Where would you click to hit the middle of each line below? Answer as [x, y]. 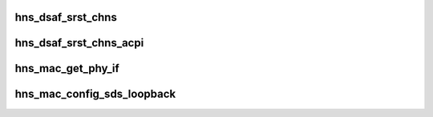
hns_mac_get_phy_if [67, 69]
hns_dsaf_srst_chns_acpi [79, 43]
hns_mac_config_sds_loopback [95, 94]
